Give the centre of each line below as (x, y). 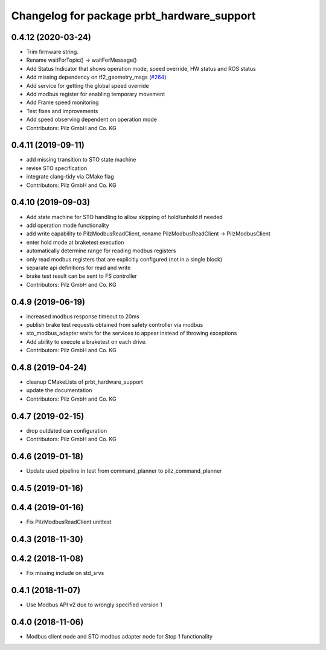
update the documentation (59, 390)
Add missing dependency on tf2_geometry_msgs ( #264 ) (96, 77)
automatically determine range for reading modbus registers (101, 251)
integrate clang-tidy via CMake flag (70, 177)
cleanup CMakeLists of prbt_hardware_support (85, 382)
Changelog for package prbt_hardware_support (133, 16)
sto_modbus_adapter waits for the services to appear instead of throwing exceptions (132, 333)
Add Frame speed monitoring (62, 102)
